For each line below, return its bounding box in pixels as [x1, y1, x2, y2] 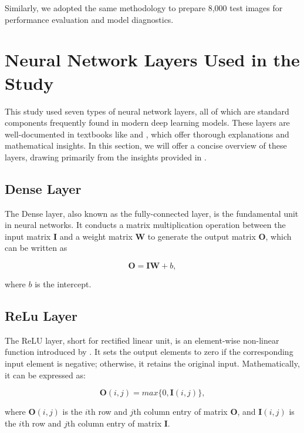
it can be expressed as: [5, 368, 86, 381]
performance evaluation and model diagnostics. [5, 13, 174, 25]
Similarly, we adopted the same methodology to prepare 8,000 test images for [5, 2, 283, 14]
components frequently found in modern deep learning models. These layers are [5, 116, 290, 129]
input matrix [5, 230, 51, 242]
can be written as [5, 241, 67, 254]
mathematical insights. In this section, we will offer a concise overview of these [5, 139, 287, 152]
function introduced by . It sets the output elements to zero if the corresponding [5, 345, 293, 358]
